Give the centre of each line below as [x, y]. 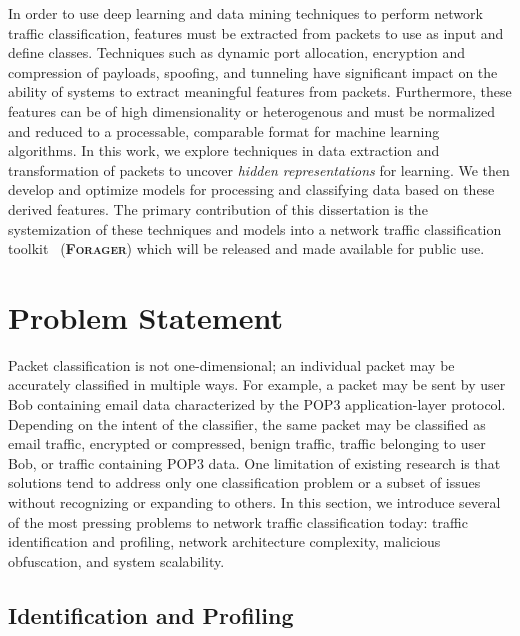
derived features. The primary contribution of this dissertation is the [218, 208]
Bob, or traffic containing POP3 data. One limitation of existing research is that [254, 462]
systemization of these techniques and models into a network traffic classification [255, 228]
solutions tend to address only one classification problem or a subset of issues [244, 482]
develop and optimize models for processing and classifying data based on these [251, 189]
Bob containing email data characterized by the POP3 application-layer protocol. [257, 404]
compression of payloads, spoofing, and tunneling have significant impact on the [253, 71]
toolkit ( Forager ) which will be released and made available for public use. [246, 248]
